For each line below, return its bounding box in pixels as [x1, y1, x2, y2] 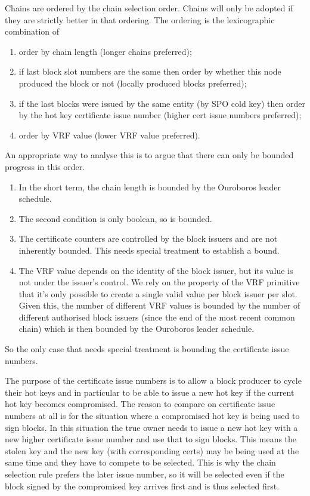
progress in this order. [5, 160, 85, 172]
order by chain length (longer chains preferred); [18, 45, 192, 57]
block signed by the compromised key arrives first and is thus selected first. [5, 479, 280, 492]
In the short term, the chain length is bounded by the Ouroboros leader [18, 180, 281, 193]
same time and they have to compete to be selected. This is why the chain [5, 456, 276, 469]
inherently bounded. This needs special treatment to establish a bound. [18, 244, 280, 256]
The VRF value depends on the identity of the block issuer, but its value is [18, 264, 293, 276]
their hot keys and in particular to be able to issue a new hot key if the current [5, 386, 294, 398]
